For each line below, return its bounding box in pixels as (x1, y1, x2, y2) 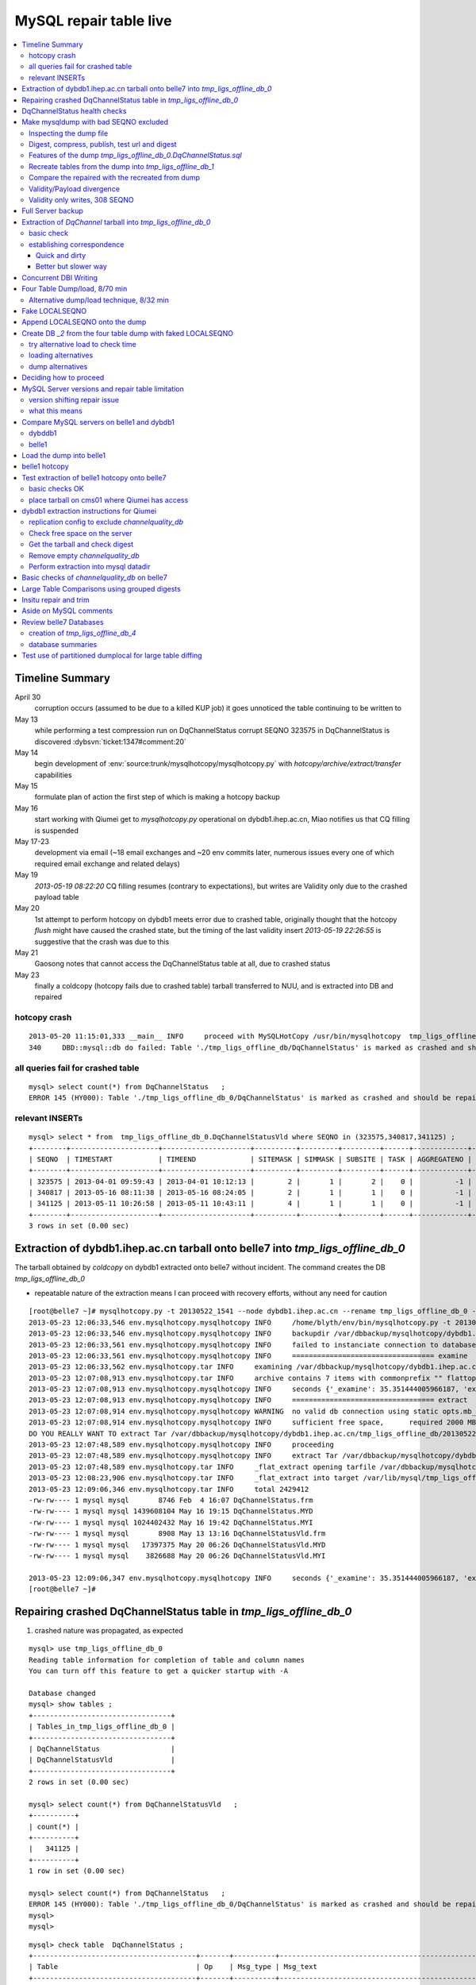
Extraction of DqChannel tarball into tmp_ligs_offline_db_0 (21, 217, 211, 226)
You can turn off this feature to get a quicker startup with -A (29, 1667, 289, 1675)
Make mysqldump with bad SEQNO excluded (21, 118, 169, 127)
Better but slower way (36, 262, 107, 272)
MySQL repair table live (14, 12, 172, 29)
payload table (34, 892, 79, 901)
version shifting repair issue (29, 395, 119, 405)
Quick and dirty (36, 250, 86, 260)
